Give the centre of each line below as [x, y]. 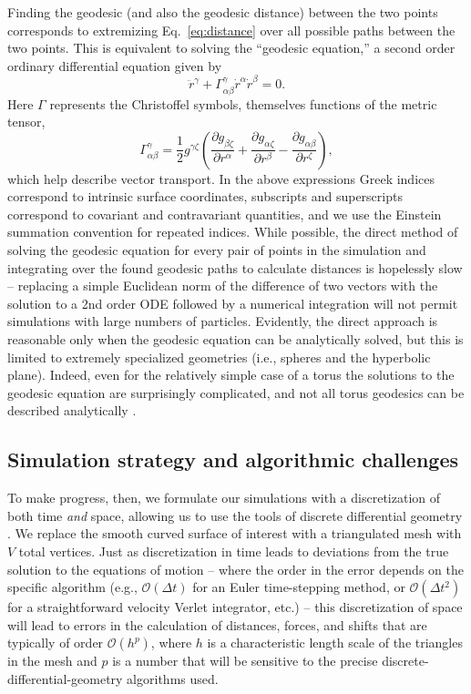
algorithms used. [173, 678]
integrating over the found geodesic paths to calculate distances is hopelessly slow [235, 267]
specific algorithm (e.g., [72, 587]
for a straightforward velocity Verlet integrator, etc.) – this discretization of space [235, 607]
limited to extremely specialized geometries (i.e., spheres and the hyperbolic [219, 357]
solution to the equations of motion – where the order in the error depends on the [235, 569]
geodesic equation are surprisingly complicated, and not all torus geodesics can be [236, 392]
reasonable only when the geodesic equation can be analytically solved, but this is [235, 339]
